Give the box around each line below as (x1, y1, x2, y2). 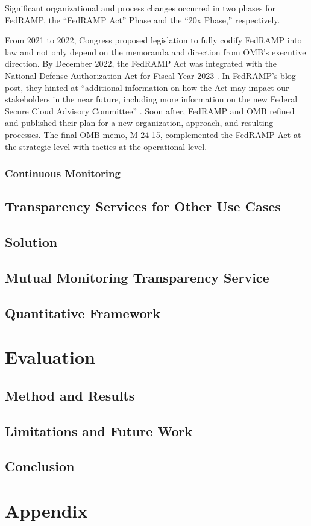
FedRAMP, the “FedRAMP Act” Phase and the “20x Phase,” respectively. (5, 13, 280, 26)
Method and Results (5, 386, 135, 404)
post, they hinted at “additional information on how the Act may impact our (5, 81, 289, 93)
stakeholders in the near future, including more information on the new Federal (5, 93, 298, 105)
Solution (5, 233, 58, 251)
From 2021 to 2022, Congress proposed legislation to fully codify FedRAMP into (5, 34, 302, 46)
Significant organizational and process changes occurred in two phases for (5, 2, 275, 14)
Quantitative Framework (5, 303, 161, 322)
